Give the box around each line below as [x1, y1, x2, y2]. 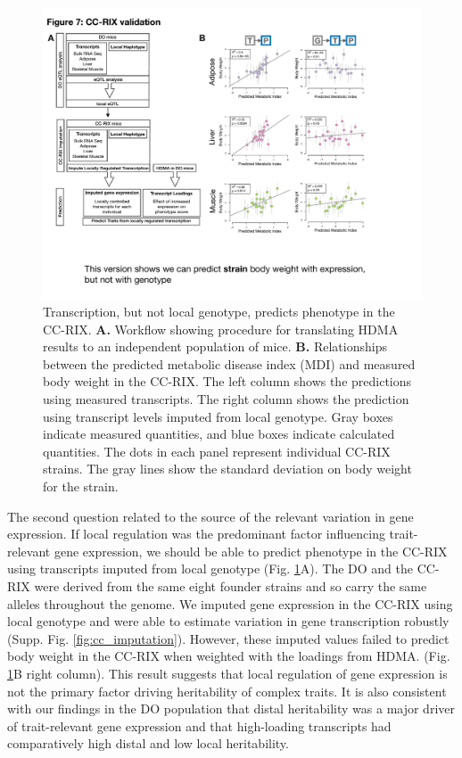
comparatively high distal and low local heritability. [7, 734, 289, 753]
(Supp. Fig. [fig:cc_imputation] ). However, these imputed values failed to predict [7, 629, 450, 647]
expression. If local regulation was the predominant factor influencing [7, 524, 385, 543]
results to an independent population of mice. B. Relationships [43, 337, 387, 356]
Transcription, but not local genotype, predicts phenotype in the [43, 302, 395, 321]
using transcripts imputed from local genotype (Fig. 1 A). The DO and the [7, 559, 413, 578]
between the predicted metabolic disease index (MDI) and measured [43, 354, 416, 373]
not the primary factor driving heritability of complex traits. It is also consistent [7, 681, 447, 700]
